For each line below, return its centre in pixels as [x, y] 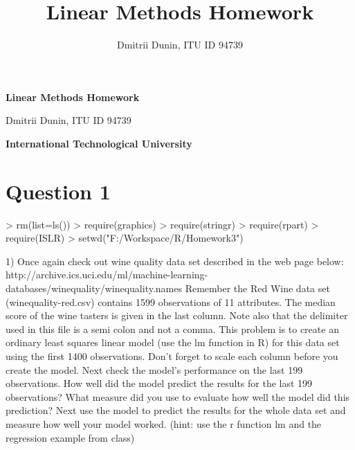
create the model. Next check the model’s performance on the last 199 [154, 369]
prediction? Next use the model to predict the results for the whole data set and [176, 410]
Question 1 [58, 191]
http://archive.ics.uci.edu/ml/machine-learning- [107, 274]
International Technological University [99, 143]
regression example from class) [70, 437]
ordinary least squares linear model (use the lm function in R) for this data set [173, 342]
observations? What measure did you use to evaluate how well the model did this [178, 396]
